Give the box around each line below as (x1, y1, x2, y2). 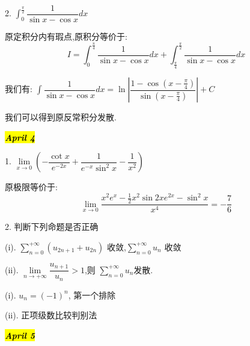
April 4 (5, 131, 35, 143)
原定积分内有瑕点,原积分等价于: (5, 30, 127, 43)
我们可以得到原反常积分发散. (5, 111, 117, 123)
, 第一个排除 (68, 288, 116, 301)
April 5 (5, 329, 35, 342)
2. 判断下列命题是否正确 (5, 220, 99, 233)
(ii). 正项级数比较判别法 (5, 309, 97, 321)
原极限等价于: (5, 181, 58, 193)
